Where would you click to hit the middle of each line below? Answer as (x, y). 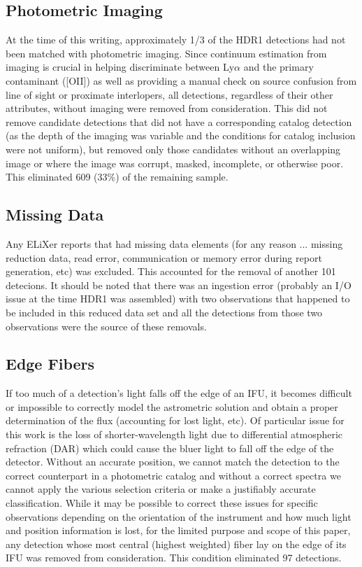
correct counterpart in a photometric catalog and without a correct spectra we (173, 475)
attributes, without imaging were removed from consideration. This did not (167, 108)
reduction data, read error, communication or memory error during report (164, 257)
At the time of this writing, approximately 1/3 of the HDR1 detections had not (176, 40)
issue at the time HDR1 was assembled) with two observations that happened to (178, 299)
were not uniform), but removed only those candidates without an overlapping (173, 149)
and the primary (278, 67)
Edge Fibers (50, 364)
